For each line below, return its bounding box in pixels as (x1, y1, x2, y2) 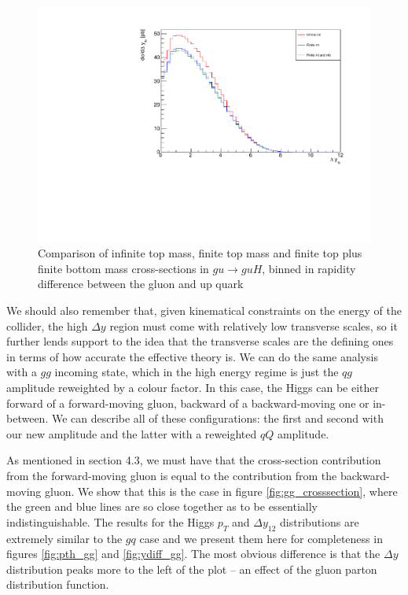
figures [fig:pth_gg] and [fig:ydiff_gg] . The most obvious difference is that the (6, 545, 380, 562)
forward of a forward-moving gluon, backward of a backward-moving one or (6, 394, 369, 411)
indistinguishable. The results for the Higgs (6, 513, 215, 530)
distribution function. (6, 576, 109, 593)
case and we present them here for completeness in (139, 530, 383, 546)
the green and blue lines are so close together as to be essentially (6, 498, 318, 515)
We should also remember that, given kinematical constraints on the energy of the (6, 302, 402, 319)
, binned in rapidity (262, 260, 356, 276)
